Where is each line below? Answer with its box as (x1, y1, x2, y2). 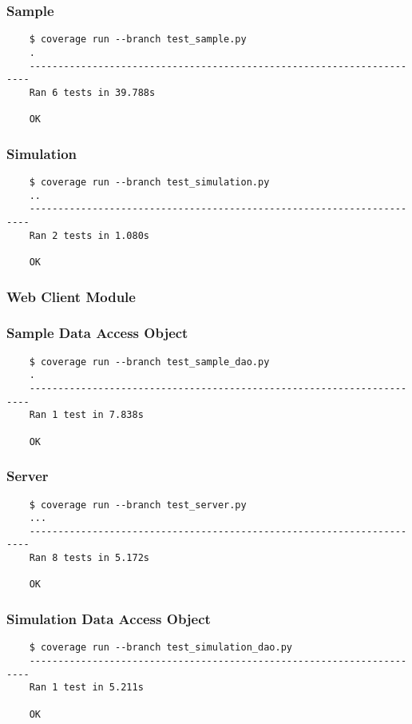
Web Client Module (6, 286, 136, 306)
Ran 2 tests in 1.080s (29, 229, 149, 241)
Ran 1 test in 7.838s (29, 409, 144, 421)
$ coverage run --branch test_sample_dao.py (29, 356, 270, 368)
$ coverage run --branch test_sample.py (29, 34, 247, 46)
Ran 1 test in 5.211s (29, 682, 144, 694)
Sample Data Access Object (6, 323, 188, 343)
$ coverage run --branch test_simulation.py (29, 177, 270, 189)
